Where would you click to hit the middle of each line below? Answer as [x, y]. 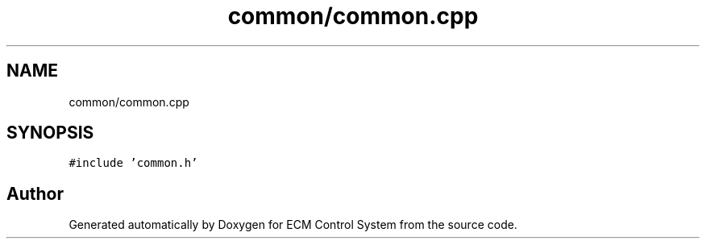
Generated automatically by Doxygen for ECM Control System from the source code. [293, 225]
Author [35, 193]
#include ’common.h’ [133, 163]
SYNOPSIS [50, 133]
